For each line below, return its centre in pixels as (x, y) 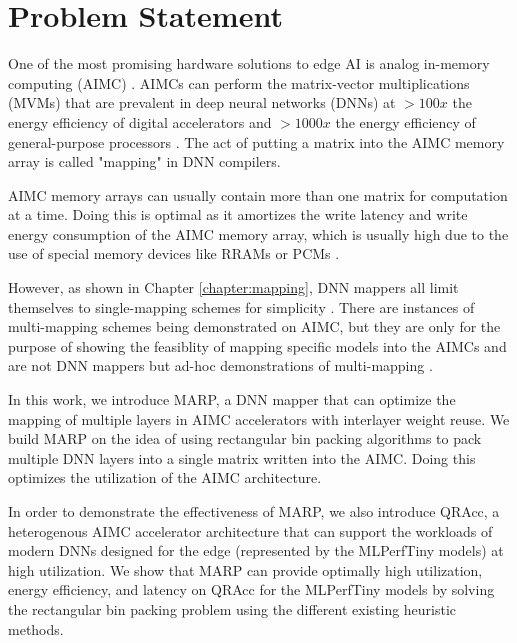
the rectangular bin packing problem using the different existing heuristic (232, 608)
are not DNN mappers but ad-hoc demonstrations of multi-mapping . (220, 365)
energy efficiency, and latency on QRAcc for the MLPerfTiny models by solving (251, 589)
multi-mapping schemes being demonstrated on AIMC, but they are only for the (254, 326)
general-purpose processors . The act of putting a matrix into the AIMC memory (256, 141)
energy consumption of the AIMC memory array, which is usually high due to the (258, 233)
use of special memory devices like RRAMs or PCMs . (174, 253)
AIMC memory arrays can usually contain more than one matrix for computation (258, 194)
